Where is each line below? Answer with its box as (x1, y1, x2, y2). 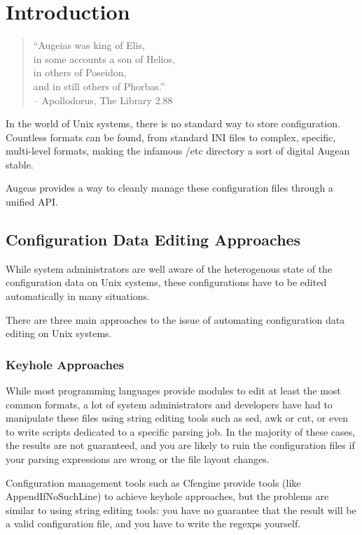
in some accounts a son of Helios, (33, 51, 175, 66)
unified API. (6, 194, 58, 209)
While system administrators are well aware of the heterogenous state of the (6, 261, 333, 276)
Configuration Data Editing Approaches (6, 229, 301, 250)
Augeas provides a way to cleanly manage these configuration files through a (6, 180, 333, 195)
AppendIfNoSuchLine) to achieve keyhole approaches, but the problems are (6, 489, 329, 504)
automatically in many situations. (6, 289, 150, 304)
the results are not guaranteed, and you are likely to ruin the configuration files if (6, 438, 355, 452)
